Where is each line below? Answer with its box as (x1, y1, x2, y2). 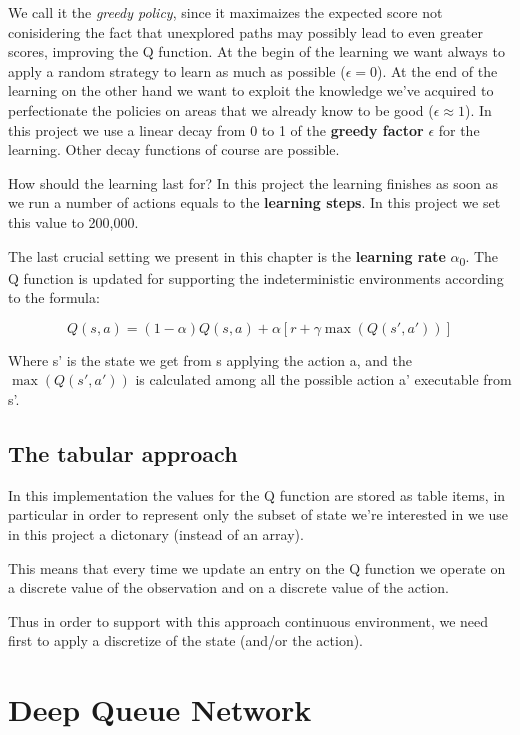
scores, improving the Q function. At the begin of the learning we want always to (8, 41, 505, 62)
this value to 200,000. (8, 211, 139, 232)
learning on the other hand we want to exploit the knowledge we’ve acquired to (8, 80, 494, 101)
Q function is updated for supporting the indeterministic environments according (8, 267, 504, 288)
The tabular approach (8, 438, 238, 469)
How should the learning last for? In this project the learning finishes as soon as (8, 172, 498, 193)
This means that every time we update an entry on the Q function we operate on (8, 557, 506, 578)
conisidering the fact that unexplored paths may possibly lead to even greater (8, 21, 483, 42)
